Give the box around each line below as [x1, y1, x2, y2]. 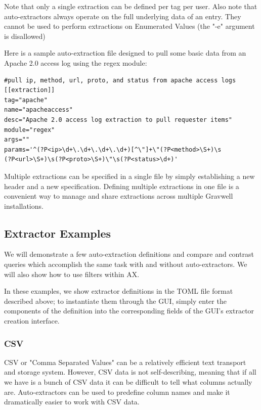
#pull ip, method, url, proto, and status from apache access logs [4, 76, 236, 84]
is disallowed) [4, 30, 46, 41]
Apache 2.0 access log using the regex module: [4, 57, 147, 68]
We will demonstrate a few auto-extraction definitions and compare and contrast [4, 249, 254, 259]
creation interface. [4, 315, 60, 326]
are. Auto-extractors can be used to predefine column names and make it [4, 386, 230, 397]
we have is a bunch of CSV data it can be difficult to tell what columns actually [4, 377, 252, 387]
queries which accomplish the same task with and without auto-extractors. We [4, 259, 247, 269]
